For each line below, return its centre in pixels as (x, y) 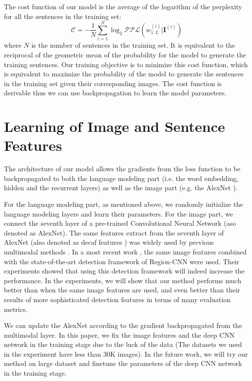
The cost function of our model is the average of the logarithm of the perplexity (123, 6)
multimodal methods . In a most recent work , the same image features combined (125, 251)
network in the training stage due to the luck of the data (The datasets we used (123, 344)
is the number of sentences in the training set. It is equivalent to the (133, 45)
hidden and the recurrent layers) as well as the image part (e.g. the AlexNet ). (121, 188)
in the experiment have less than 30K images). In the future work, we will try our (126, 354)
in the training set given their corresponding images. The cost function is (113, 83)
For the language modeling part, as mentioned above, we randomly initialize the (124, 204)
